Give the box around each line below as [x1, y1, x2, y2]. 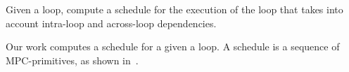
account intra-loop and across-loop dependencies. [6, 15, 217, 30]
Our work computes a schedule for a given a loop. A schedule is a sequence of [6, 39, 340, 54]
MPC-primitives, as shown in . [6, 52, 139, 67]
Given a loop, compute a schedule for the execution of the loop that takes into [6, 2, 343, 16]
